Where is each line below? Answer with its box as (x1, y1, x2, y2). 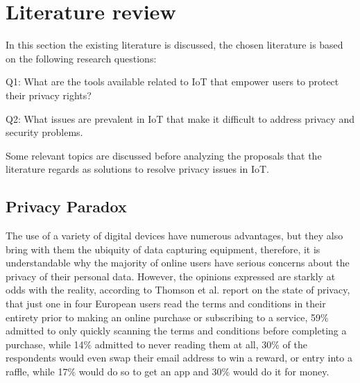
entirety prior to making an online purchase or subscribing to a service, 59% (6, 309, 329, 324)
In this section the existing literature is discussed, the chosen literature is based (6, 37, 343, 52)
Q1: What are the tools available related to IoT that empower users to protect (6, 74, 339, 89)
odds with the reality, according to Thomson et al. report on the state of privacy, (6, 282, 350, 297)
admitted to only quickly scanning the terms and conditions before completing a (6, 323, 347, 338)
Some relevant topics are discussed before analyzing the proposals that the (6, 148, 322, 162)
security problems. (6, 125, 83, 139)
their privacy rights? (6, 87, 92, 102)
